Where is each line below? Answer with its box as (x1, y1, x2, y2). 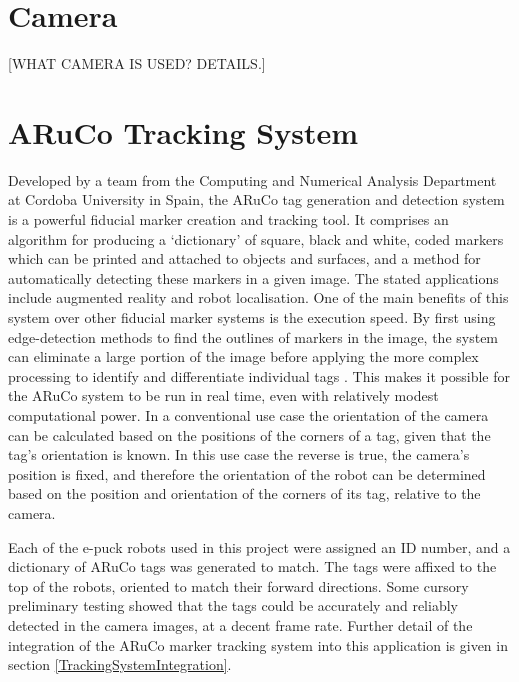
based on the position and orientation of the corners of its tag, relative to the (8, 483, 481, 504)
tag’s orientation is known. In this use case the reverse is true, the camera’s (8, 444, 470, 465)
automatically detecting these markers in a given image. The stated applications (8, 267, 499, 288)
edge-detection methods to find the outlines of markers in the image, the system (8, 326, 499, 347)
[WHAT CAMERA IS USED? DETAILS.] (8, 53, 266, 74)
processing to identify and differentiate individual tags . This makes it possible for (8, 365, 510, 386)
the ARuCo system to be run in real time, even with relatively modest (8, 385, 439, 406)
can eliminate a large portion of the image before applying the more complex (8, 346, 479, 367)
